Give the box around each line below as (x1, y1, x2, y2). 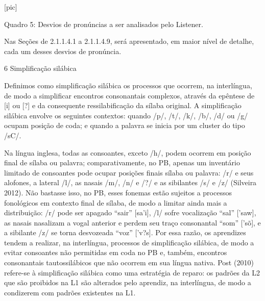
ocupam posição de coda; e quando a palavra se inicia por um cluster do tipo (4, 120, 245, 131)
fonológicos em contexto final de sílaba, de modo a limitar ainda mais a (4, 197, 227, 208)
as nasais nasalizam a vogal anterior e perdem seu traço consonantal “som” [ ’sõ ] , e (4, 217, 261, 228)
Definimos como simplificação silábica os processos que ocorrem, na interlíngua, (4, 80, 252, 90)
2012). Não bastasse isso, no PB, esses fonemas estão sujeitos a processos (4, 187, 232, 197)
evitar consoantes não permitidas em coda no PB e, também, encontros (4, 247, 227, 258)
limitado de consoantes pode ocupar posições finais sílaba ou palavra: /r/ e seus (4, 167, 254, 178)
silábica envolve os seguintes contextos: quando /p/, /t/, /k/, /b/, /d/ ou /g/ (4, 110, 248, 120)
